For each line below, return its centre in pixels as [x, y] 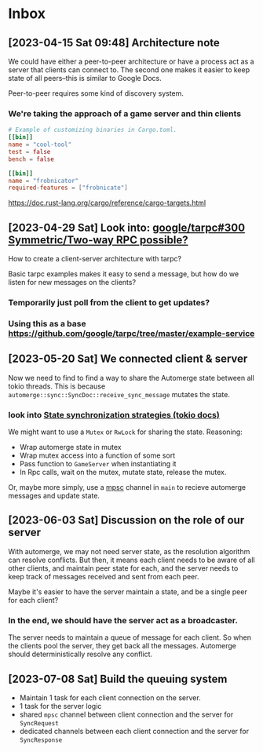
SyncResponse [41, 740]
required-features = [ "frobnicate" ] [68, 188]
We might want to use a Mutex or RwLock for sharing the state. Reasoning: [126, 432]
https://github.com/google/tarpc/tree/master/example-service [131, 333]
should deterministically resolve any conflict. [80, 654]
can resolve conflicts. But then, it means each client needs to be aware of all [131, 560]
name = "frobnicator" [44, 181]
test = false [29, 151]
